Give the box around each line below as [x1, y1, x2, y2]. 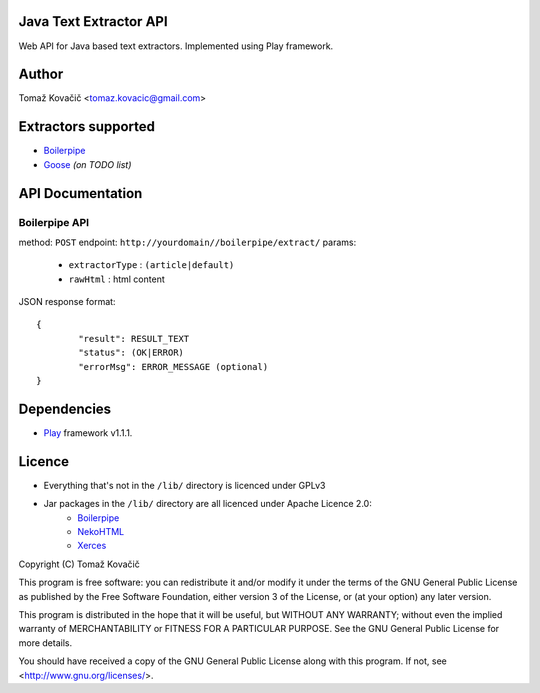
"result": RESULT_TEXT [78, 333, 190, 344]
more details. [18, 636, 73, 649]
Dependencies [18, 400, 112, 417]
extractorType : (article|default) [68, 259, 235, 271]
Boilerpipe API [18, 215, 90, 229]
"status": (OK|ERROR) [78, 347, 185, 359]
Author [18, 66, 64, 83]
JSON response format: [18, 296, 116, 308]
